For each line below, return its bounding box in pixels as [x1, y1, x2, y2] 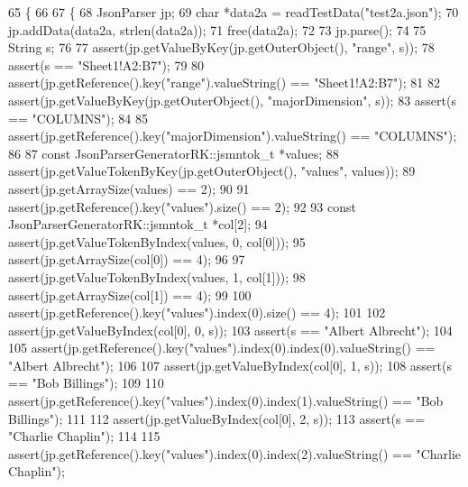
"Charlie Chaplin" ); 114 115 [8, 427, 161, 446]
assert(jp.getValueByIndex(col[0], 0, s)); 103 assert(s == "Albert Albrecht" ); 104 [8, 320, 453, 339]
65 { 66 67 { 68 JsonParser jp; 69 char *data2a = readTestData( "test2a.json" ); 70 [8, 3, 459, 21]
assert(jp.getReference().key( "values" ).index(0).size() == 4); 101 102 [8, 303, 386, 322]
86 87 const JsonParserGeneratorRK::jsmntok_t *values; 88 [8, 143, 339, 162]
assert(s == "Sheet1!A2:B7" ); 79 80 [8, 55, 205, 74]
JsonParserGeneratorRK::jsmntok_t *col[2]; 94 [8, 215, 268, 234]
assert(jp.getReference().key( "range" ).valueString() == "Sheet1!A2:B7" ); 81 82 [8, 73, 441, 92]
